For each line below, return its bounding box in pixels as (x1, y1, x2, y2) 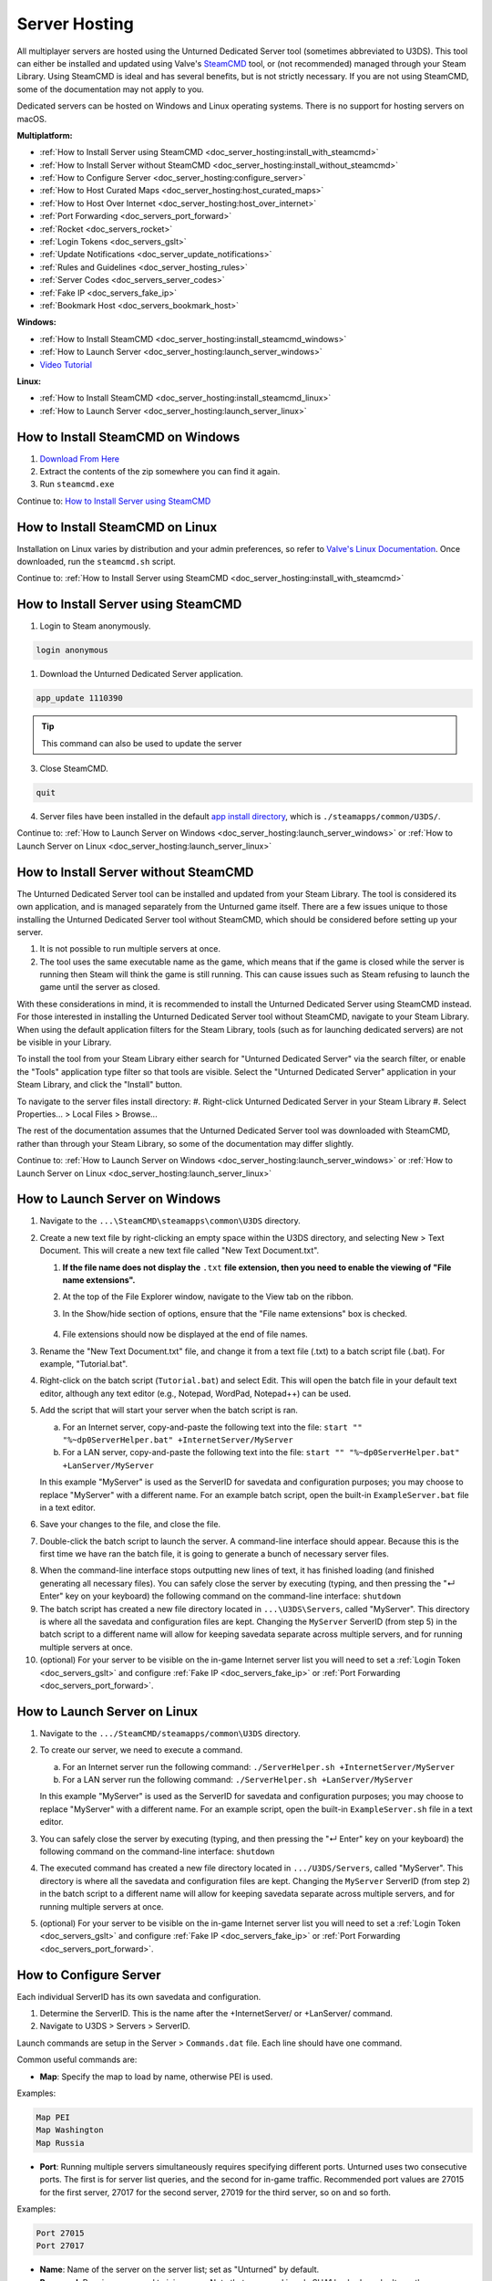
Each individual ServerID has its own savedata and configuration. (16, 1991, 261, 2002)
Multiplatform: (16, 130, 73, 141)
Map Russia (36, 2138, 85, 2148)
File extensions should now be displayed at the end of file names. (62, 1328, 309, 1340)
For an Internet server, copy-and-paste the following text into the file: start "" (62, 1422, 364, 1432)
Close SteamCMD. (39, 763, 108, 775)
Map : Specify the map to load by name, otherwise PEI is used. (39, 2071, 273, 2082)
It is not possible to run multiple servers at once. (39, 943, 220, 954)
